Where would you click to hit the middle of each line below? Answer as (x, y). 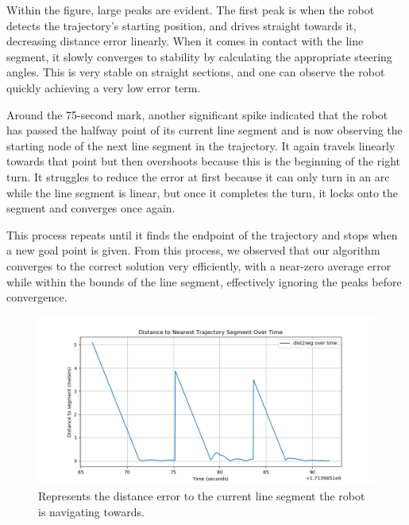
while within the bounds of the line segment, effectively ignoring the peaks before (204, 281)
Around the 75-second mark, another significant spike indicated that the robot (197, 114)
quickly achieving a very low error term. (104, 87)
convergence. (37, 297)
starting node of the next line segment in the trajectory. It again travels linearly (201, 145)
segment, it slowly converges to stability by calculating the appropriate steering (199, 56)
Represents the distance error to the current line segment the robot (202, 496)
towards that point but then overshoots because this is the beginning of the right (204, 161)
